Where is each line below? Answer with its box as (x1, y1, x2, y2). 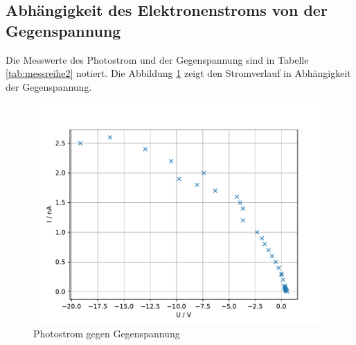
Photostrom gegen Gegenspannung (33, 326, 180, 340)
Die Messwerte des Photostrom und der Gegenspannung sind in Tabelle (6, 52, 309, 67)
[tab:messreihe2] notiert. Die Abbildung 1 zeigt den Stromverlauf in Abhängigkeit (6, 66, 351, 80)
